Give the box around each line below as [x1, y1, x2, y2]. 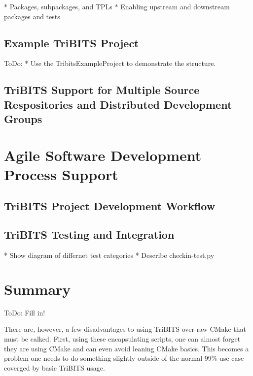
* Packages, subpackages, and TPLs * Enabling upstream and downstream [4, 1, 230, 11]
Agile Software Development [4, 145, 202, 165]
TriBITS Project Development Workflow [4, 198, 216, 213]
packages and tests [4, 11, 60, 21]
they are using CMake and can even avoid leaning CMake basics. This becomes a [4, 343, 249, 353]
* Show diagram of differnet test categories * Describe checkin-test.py [4, 250, 215, 260]
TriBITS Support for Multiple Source [4, 82, 200, 97]
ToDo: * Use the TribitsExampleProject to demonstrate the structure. [4, 58, 216, 68]
